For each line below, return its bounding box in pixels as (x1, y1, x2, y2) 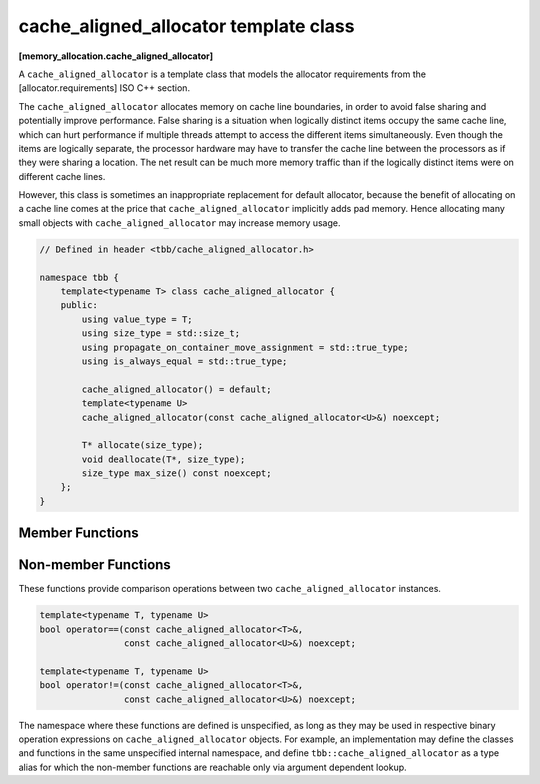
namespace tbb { (39, 271, 120, 283)
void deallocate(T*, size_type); (81, 453, 246, 465)
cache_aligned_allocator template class (18, 15, 355, 37)
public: (60, 300, 99, 311)
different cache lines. (18, 170, 106, 182)
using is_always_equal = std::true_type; (81, 355, 288, 367)
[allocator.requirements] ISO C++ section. (18, 82, 190, 94)
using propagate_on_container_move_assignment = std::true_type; (81, 341, 409, 353)
